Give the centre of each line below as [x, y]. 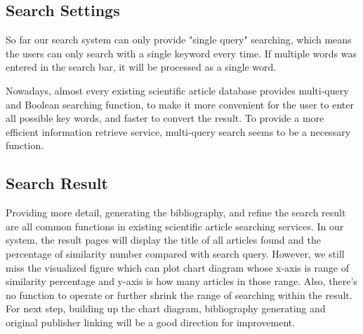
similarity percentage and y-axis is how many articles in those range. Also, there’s [181, 281]
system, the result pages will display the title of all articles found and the [163, 240]
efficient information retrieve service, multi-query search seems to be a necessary [178, 131]
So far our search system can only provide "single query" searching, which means [179, 40]
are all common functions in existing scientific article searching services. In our [175, 226]
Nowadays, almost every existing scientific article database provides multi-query [177, 90]
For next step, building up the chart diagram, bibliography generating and [166, 308]
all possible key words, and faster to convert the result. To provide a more [165, 118]
